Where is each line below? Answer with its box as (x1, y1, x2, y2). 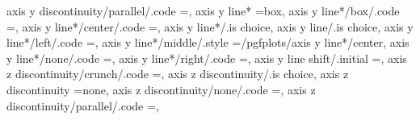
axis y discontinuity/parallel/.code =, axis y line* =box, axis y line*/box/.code (6, 2, 400, 19)
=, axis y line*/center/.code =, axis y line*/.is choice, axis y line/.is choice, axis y (6, 18, 414, 35)
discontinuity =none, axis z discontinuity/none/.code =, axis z (6, 81, 316, 97)
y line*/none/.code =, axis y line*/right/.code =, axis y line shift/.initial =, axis (6, 49, 407, 66)
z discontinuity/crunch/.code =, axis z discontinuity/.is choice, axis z (6, 65, 349, 82)
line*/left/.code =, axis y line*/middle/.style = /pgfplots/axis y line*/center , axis (6, 34, 409, 51)
